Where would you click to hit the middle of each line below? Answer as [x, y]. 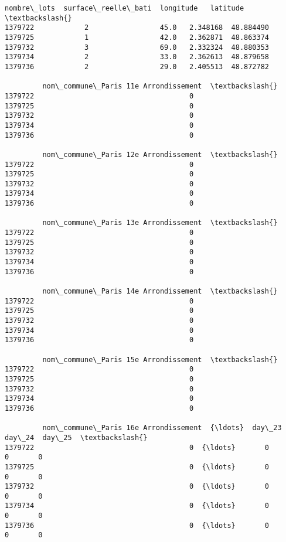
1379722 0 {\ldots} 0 [137, 447]
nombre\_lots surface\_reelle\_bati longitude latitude [125, 8]
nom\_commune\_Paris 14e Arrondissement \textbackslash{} [160, 292]
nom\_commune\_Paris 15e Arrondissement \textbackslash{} [160, 359]
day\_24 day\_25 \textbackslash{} [76, 437]
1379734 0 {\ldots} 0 [137, 506]
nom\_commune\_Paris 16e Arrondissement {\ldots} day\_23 [162, 428]
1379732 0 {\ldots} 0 [137, 487]
